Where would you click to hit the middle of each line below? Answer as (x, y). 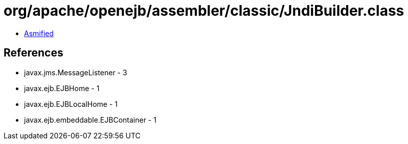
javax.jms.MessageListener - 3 (76, 72)
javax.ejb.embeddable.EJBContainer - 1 (90, 120)
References (33, 53)
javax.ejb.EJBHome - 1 (62, 88)
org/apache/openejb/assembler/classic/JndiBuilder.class (204, 11)
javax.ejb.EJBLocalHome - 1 (71, 104)
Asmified (39, 33)
